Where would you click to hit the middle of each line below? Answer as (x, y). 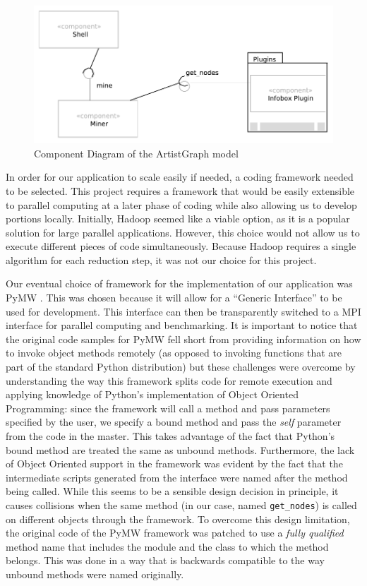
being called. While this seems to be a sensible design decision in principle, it (172, 491)
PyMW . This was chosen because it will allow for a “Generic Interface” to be (174, 298)
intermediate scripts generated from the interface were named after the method (177, 477)
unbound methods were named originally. (95, 574)
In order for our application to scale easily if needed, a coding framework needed (180, 177)
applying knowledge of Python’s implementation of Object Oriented (152, 394)
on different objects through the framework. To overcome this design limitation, (178, 519)
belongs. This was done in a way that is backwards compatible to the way (165, 560)
